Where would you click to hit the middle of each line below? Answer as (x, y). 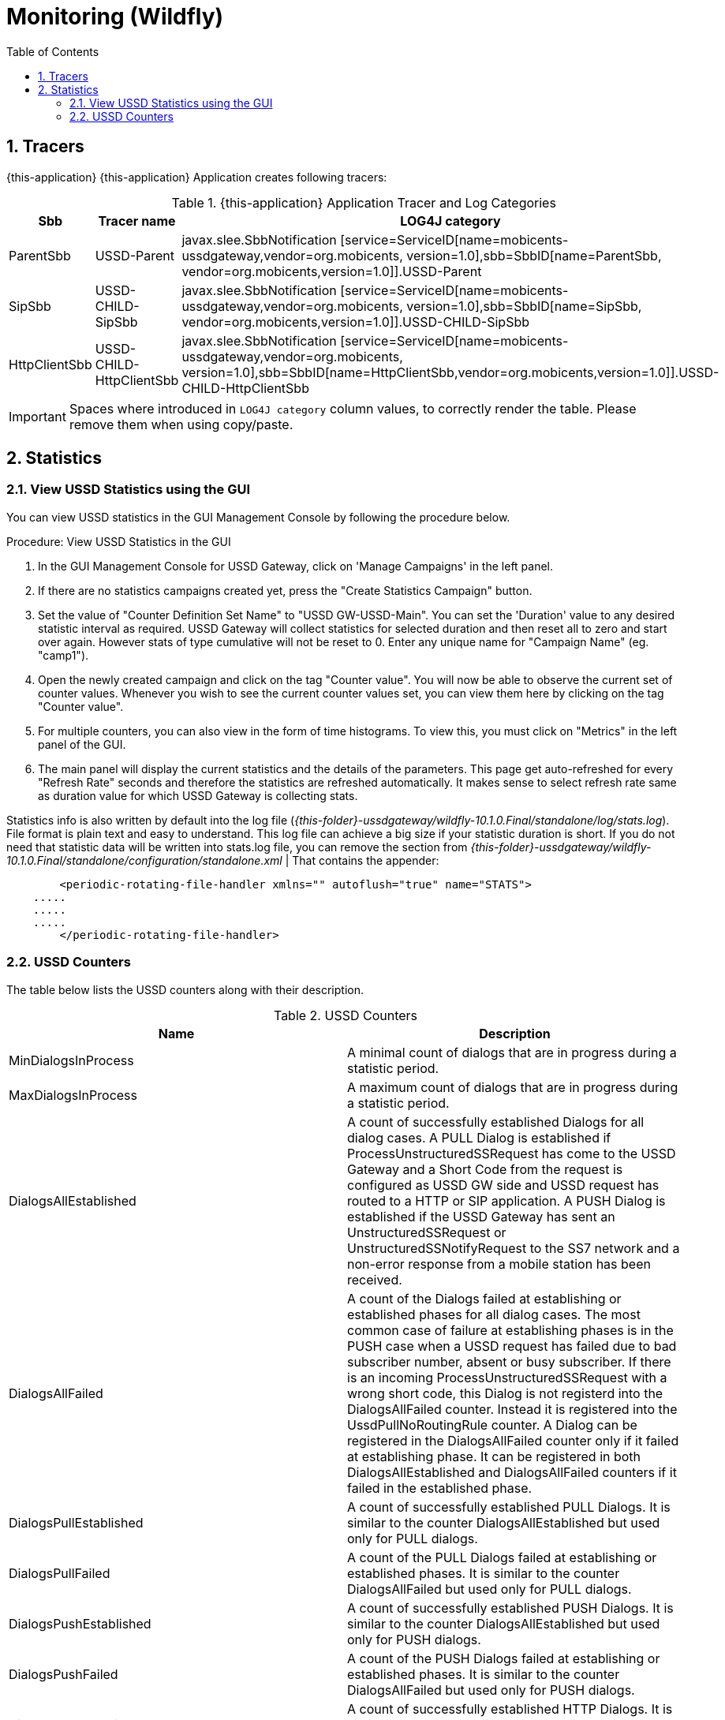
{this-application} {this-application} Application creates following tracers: (197, 177)
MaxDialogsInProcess (73, 1095)
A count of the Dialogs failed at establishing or (484, 1298)
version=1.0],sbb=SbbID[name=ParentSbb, (534, 255)
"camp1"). (64, 655)
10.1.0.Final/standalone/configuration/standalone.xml (144, 860)
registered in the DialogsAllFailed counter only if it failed (513, 1440)
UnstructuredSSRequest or (427, 1232)
